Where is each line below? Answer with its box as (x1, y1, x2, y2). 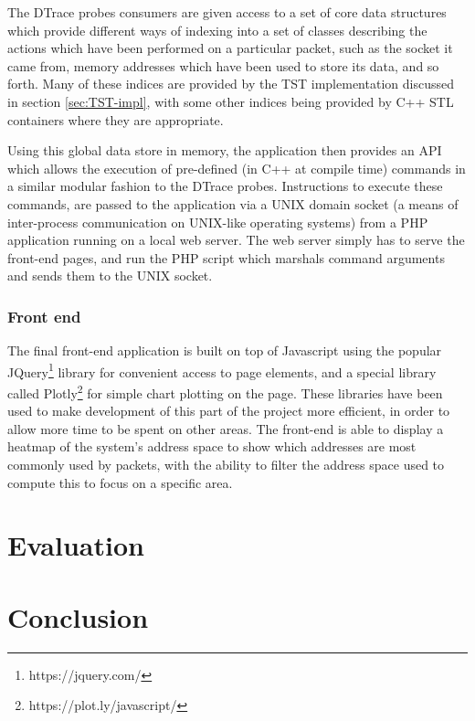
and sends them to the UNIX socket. (7, 266, 213, 285)
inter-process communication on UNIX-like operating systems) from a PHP (7, 212, 428, 231)
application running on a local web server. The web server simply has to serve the (7, 230, 465, 249)
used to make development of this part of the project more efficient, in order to (7, 401, 450, 420)
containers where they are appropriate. (7, 110, 224, 129)
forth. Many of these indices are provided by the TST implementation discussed (7, 74, 454, 93)
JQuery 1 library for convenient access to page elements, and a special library (7, 359, 437, 381)
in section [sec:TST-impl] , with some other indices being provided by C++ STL (7, 91, 454, 111)
